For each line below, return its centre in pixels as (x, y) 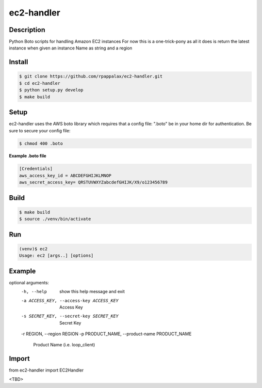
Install (19, 62)
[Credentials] (36, 169)
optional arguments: (29, 282)
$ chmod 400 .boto (41, 143)
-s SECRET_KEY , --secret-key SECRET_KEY (70, 316)
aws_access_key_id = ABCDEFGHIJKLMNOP (65, 175)
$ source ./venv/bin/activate (55, 219)
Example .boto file (28, 156)
